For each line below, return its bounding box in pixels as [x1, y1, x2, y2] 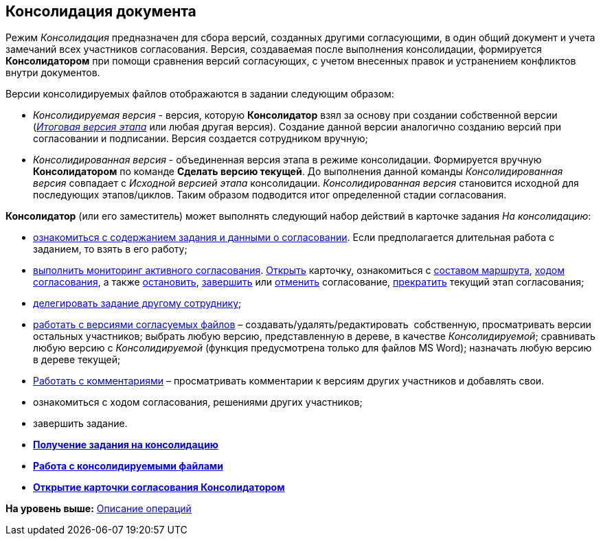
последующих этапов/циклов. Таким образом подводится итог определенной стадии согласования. [33, 189, 507, 201]
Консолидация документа [5, 3, 196, 20]
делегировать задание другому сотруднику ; [33, 297, 242, 310]
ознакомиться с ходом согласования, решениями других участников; [33, 396, 363, 408]
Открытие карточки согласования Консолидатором [33, 481, 285, 494]
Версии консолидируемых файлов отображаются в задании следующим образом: [5, 88, 394, 100]
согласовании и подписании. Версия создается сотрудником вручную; [33, 133, 368, 145]
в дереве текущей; [33, 354, 121, 366]
